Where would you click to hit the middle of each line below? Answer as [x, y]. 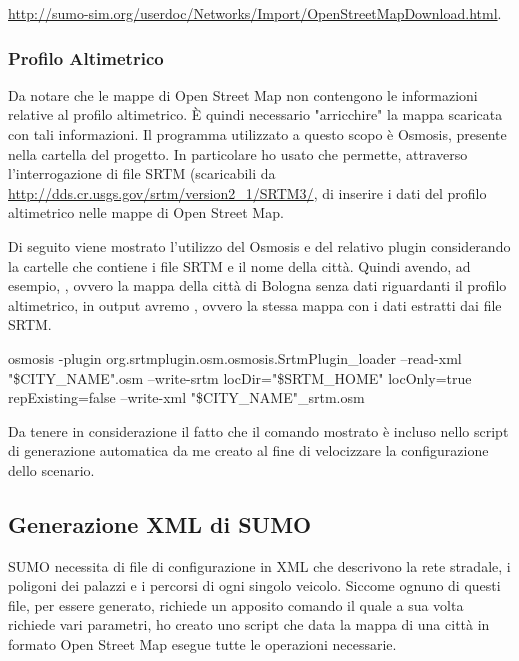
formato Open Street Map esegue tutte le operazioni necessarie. [202, 644]
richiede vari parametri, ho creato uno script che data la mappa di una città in [249, 624]
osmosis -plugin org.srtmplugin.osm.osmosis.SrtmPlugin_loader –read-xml [235, 357]
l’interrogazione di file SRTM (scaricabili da [142, 173]
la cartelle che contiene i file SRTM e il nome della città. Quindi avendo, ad [239, 265]
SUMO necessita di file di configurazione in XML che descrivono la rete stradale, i [259, 565]
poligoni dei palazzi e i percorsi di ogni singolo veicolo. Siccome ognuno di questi [254, 585]
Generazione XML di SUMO [160, 523]
